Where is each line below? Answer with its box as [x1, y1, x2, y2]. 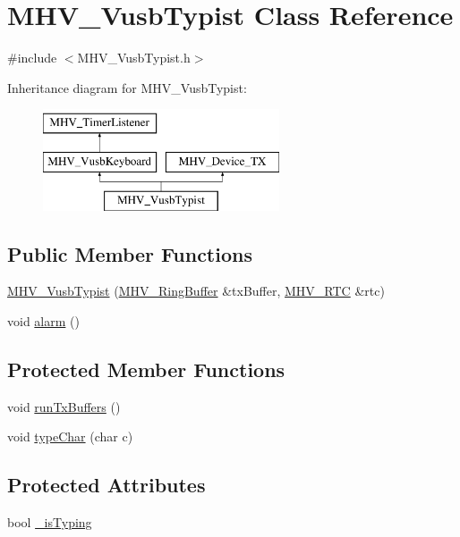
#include [7, 48, 57, 67]
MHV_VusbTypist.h [77, 48, 191, 67]
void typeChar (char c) [7, 427, 133, 446]
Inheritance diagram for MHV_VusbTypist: [7, 78, 247, 96]
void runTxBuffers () [7, 397, 121, 415]
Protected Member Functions [7, 356, 285, 383]
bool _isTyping [7, 513, 92, 532]
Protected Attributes [7, 471, 206, 499]
